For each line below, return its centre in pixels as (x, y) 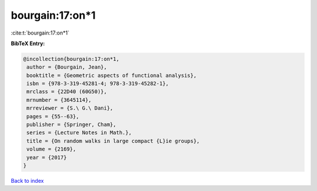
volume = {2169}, (51, 149)
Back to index (27, 180)
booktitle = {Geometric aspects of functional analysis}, (112, 75)
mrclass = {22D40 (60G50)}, (67, 92)
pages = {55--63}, (53, 116)
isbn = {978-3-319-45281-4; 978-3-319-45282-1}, (98, 84)
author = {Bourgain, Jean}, (67, 67)
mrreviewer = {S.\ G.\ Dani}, (70, 108)
